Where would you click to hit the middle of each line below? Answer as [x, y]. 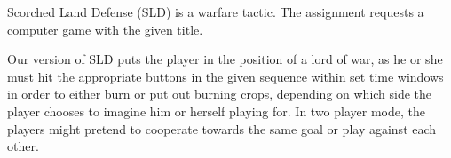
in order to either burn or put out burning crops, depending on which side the [220, 94]
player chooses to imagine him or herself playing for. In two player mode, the [216, 111]
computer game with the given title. [105, 29]
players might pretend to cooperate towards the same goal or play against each [222, 128]
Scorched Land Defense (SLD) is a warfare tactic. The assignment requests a [216, 12]
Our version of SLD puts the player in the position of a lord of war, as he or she [225, 59]
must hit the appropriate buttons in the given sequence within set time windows [225, 76]
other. [23, 146]
